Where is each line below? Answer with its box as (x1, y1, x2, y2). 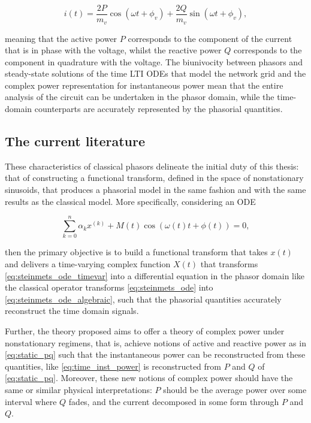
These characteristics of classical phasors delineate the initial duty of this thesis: (5, 159, 299, 172)
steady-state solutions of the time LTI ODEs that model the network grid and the (5, 67, 306, 80)
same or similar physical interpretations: (5, 383, 152, 395)
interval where (5, 395, 57, 407)
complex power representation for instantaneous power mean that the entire (5, 78, 283, 91)
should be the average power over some (163, 383, 307, 395)
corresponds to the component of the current (128, 32, 292, 44)
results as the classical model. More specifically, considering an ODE (5, 195, 256, 207)
